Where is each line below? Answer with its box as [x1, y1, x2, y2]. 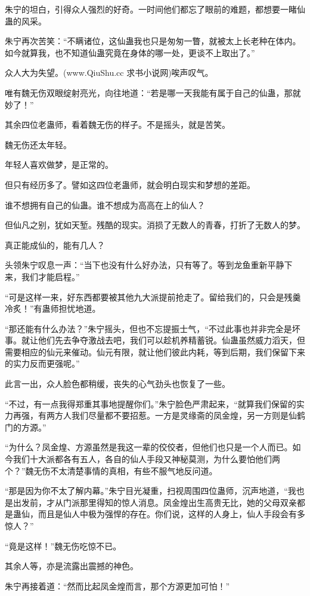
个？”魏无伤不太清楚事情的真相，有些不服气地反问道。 [5, 464, 218, 477]
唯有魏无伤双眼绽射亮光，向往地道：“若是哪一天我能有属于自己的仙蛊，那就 [5, 86, 301, 99]
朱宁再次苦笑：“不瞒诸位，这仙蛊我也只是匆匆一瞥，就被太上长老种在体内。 [5, 35, 301, 47]
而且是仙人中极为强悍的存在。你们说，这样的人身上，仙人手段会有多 [38, 508, 305, 520]
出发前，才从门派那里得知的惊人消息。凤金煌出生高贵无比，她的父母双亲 [13, 496, 297, 508]
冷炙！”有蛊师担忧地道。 [5, 302, 101, 315]
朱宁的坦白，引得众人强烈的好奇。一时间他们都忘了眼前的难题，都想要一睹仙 [5, 3, 305, 15]
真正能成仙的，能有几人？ [5, 238, 105, 251]
